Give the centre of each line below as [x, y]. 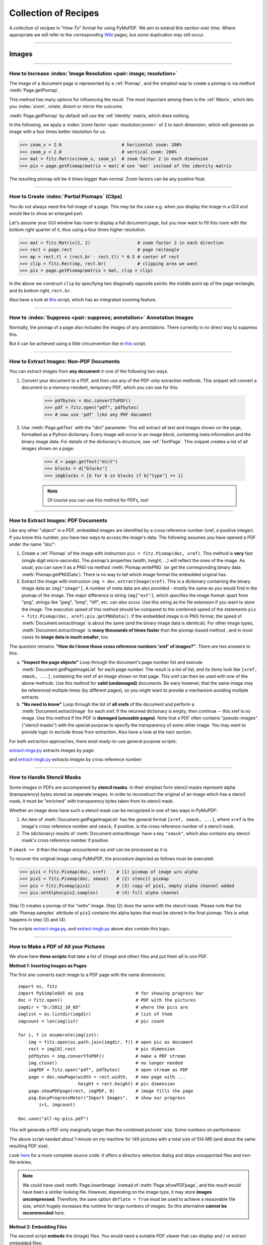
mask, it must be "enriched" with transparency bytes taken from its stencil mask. [92, 801]
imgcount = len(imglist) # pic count [91, 1021]
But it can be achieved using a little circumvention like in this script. [78, 344]
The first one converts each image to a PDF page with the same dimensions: [87, 975]
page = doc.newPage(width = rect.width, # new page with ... [107, 1077]
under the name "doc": [33, 544]
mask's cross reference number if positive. [65, 840]
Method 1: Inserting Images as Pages [48, 966]
